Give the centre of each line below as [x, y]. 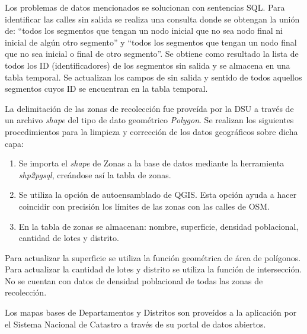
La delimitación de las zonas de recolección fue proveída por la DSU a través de [149, 108]
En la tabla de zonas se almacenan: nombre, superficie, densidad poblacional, [159, 226]
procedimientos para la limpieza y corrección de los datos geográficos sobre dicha [151, 131]
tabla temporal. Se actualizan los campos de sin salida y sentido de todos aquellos [153, 77]
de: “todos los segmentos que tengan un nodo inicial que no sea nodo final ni [144, 30]
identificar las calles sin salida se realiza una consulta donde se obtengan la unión [152, 19]
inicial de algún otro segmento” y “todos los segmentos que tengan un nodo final [151, 42]
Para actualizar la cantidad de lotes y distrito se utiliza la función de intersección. [153, 269]
